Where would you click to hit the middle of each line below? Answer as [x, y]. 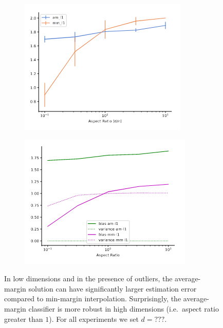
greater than [24, 319]
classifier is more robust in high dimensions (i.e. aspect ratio [124, 308]
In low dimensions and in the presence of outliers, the [88, 278]
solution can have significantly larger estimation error [113, 288]
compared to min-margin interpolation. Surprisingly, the [93, 298]
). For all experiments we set [94, 319]
